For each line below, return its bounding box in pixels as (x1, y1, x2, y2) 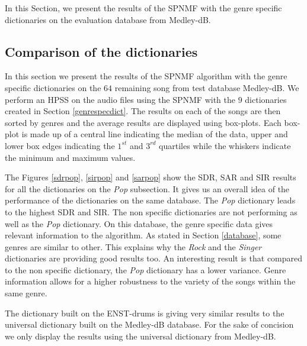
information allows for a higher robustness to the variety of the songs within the (5, 275, 296, 287)
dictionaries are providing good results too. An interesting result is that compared (5, 252, 303, 264)
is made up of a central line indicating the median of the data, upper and (21, 128, 288, 140)
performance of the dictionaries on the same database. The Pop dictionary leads (5, 194, 296, 206)
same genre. (5, 287, 47, 299)
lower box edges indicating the (5, 139, 115, 151)
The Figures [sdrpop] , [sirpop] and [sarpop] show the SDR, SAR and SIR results (5, 171, 296, 183)
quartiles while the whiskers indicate (159, 139, 291, 151)
